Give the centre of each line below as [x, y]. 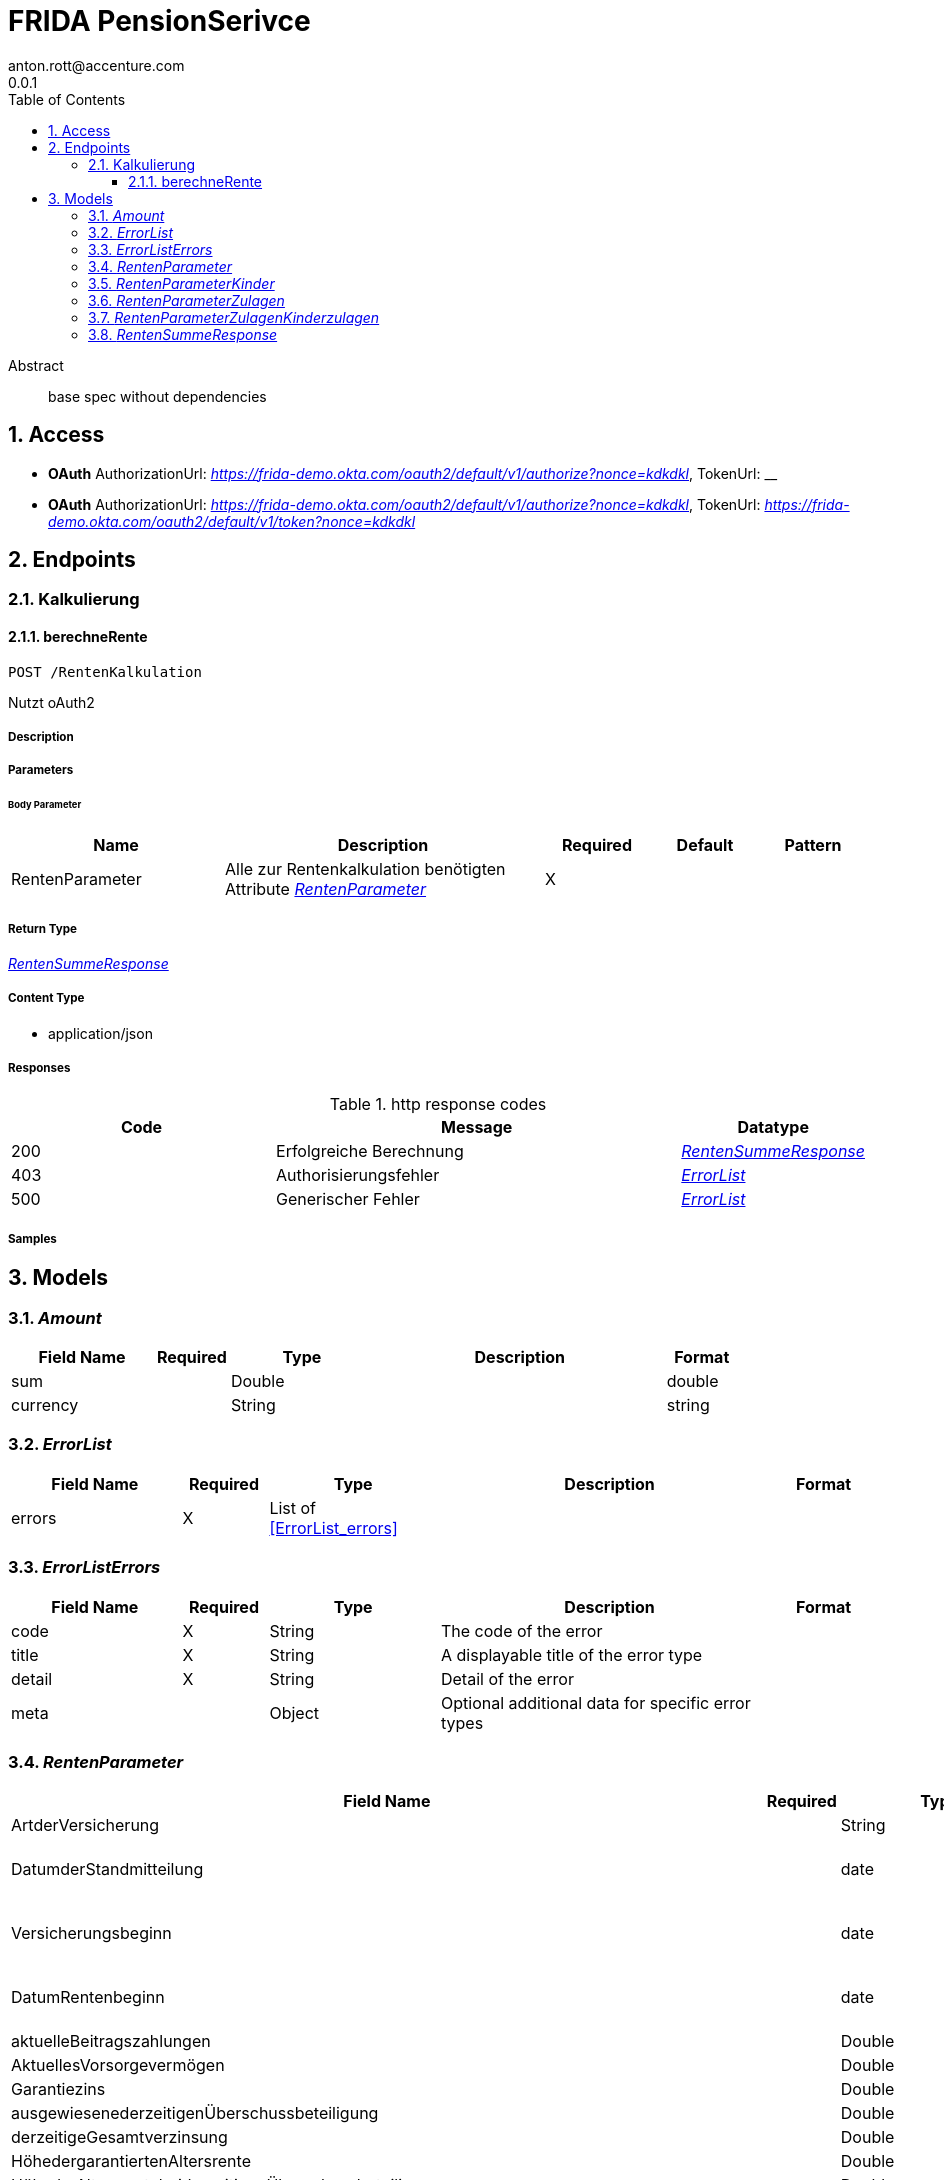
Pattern [813, 845]
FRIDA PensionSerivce [159, 21]
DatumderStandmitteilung [107, 1869]
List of [293, 1507]
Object [294, 1712]
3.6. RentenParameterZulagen [186, 300]
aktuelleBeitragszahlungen [111, 2041]
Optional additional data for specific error [595, 1702]
